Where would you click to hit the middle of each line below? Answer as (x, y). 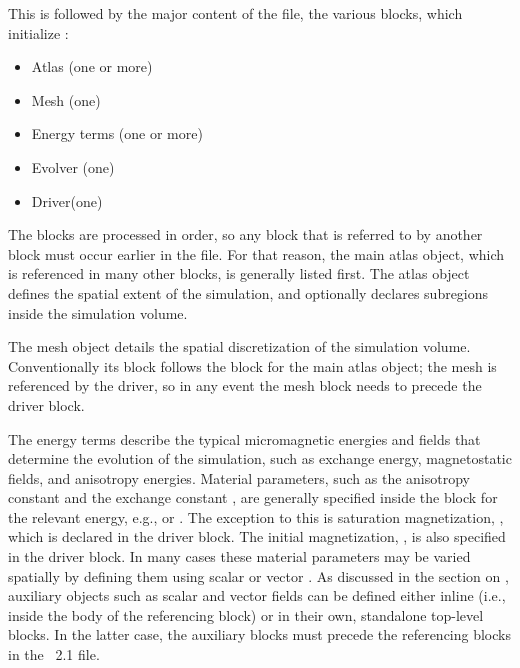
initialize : (38, 32)
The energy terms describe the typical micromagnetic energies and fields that (244, 438)
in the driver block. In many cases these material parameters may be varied (239, 556)
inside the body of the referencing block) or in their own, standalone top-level (246, 614)
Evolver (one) (73, 166)
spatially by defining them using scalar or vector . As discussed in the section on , (258, 575)
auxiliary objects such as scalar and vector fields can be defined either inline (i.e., (257, 595)
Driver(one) (67, 200)
